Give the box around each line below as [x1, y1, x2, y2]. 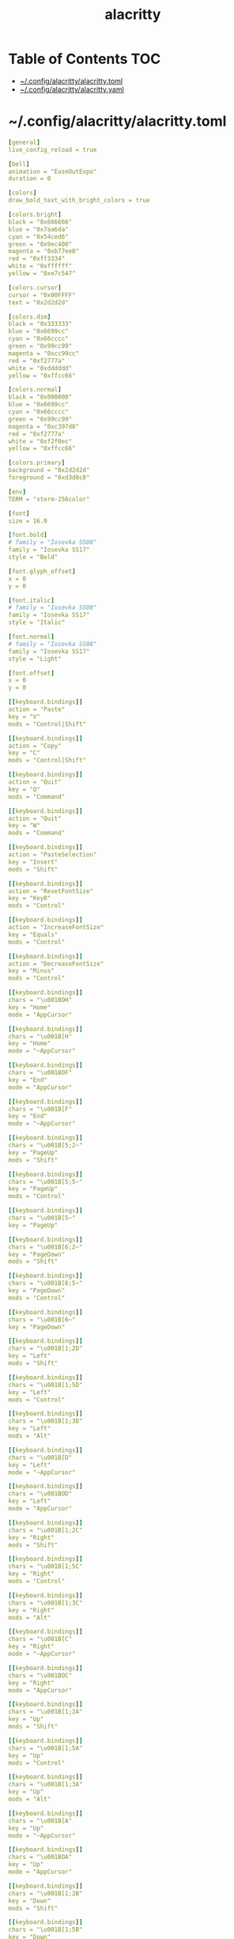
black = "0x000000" [8, 393, 73, 401]
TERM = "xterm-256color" [8, 495, 90, 503]
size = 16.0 [8, 516, 47, 525]
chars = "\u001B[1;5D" [8, 1381, 83, 1389]
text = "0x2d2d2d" [8, 298, 69, 306]
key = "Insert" [8, 858, 58, 866]
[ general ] [8, 138, 41, 146]
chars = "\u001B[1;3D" [8, 1417, 83, 1425]
